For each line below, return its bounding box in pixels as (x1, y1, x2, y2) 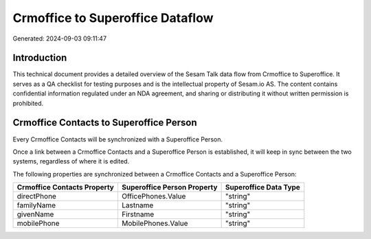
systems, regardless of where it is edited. (12, 157, 130, 166)
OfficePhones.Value (121, 192, 186, 201)
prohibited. (12, 99, 44, 107)
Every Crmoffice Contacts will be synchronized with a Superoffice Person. (12, 135, 223, 144)
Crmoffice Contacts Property (16, 183, 115, 192)
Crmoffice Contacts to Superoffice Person (12, 117, 197, 128)
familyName (16, 201, 56, 210)
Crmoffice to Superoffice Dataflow (12, 10, 214, 25)
